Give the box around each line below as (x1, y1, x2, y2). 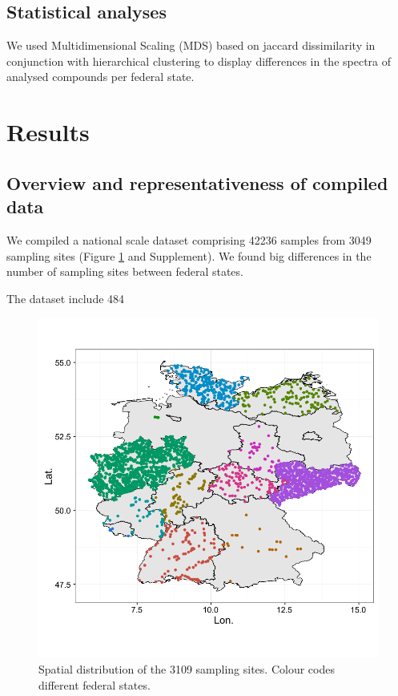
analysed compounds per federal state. (6, 68, 195, 85)
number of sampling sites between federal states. (6, 263, 243, 280)
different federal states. (38, 676, 151, 693)
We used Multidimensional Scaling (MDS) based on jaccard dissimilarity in (6, 37, 376, 54)
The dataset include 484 (6, 289, 125, 306)
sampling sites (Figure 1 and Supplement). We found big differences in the (6, 247, 372, 264)
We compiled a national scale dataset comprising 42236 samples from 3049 (6, 231, 372, 248)
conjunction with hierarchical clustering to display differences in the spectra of (6, 52, 392, 69)
